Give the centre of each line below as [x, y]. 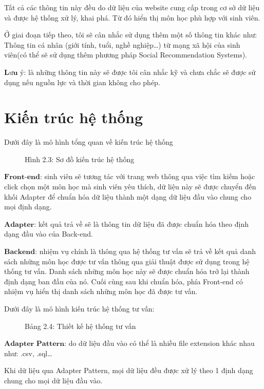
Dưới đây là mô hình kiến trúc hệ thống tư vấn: [79, 308]
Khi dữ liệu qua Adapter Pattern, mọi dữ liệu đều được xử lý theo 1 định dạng [129, 370]
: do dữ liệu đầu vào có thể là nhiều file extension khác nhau [159, 343]
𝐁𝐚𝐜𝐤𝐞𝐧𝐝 [20, 252]
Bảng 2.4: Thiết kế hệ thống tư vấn [80, 326]
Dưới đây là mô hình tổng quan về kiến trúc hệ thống [89, 142]
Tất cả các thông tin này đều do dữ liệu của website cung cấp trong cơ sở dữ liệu [132, 7]
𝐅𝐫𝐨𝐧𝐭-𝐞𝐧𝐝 [22, 177]
